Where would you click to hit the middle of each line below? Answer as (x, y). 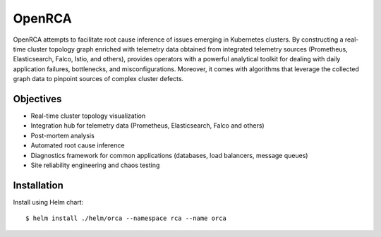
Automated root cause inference (78, 145)
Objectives (37, 99)
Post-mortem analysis (62, 135)
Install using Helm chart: (48, 202)
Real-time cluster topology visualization (88, 116)
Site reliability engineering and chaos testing (95, 165)
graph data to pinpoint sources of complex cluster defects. (98, 79)
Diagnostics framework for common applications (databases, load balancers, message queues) (169, 155)
